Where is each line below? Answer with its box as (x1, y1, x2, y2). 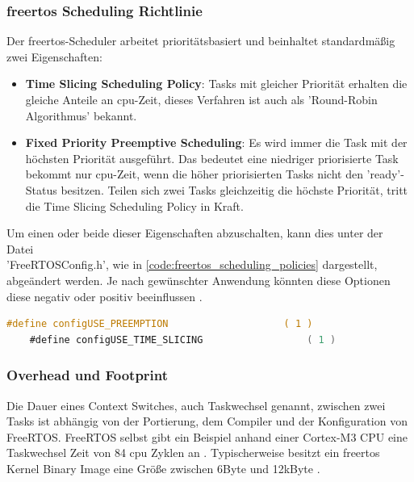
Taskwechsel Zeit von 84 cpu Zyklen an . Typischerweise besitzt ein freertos (6, 444, 380, 461)
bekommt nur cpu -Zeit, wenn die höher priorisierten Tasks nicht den (25, 166, 363, 182)
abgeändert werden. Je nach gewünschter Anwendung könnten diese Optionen (6, 271, 391, 288)
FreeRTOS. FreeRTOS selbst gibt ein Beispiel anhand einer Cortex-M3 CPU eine (6, 428, 408, 445)
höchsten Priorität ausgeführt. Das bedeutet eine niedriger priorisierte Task (25, 149, 399, 166)
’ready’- (366, 166, 404, 182)
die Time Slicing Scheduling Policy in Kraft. (25, 197, 244, 214)
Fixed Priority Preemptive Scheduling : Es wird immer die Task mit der (25, 134, 408, 151)
